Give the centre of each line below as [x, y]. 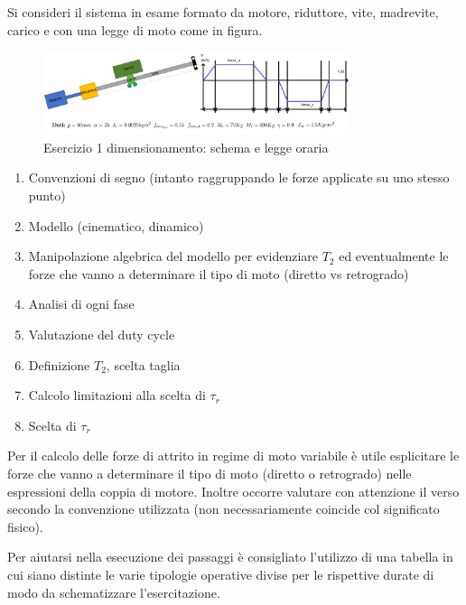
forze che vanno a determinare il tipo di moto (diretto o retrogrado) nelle [210, 473]
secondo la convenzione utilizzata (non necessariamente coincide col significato [224, 509]
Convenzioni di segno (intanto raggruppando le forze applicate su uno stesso [239, 177]
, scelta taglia [143, 364]
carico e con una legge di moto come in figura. [135, 29]
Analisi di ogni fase [81, 304]
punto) [47, 195]
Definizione [59, 364]
